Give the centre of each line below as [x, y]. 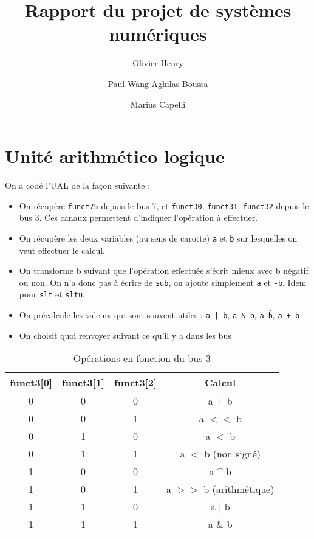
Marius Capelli [158, 104]
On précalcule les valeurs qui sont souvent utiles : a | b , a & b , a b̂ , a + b [159, 315]
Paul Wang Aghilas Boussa [158, 83]
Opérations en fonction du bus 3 [142, 358]
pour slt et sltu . [52, 294]
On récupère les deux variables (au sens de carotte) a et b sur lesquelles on [158, 238]
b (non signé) [232, 454]
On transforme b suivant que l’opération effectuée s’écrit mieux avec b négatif [164, 270]
